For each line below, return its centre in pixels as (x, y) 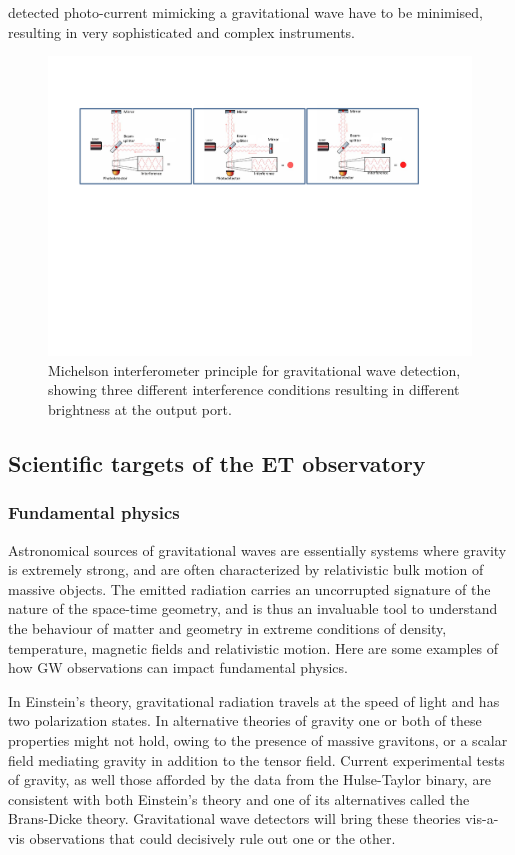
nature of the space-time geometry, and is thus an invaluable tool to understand (253, 608)
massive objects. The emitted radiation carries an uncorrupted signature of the (249, 588)
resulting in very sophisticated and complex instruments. (182, 31)
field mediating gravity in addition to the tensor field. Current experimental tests (256, 759)
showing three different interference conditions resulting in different (254, 389)
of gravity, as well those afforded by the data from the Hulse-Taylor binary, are (250, 779)
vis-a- (482, 818)
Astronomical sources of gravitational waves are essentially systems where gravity (257, 549)
